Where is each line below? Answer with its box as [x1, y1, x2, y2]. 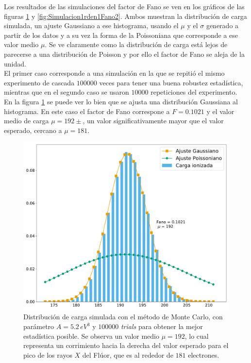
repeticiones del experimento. [151, 87, 237, 97]
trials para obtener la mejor [120, 321, 203, 331]
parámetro [23, 321, 54, 331]
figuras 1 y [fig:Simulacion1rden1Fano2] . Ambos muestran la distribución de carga [4, 11, 247, 21]
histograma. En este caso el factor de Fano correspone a [4, 106, 170, 116]
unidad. [4, 58, 26, 68]
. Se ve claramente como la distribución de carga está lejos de [45, 39, 228, 49]
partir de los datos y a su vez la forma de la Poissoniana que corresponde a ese [4, 30, 238, 40]
